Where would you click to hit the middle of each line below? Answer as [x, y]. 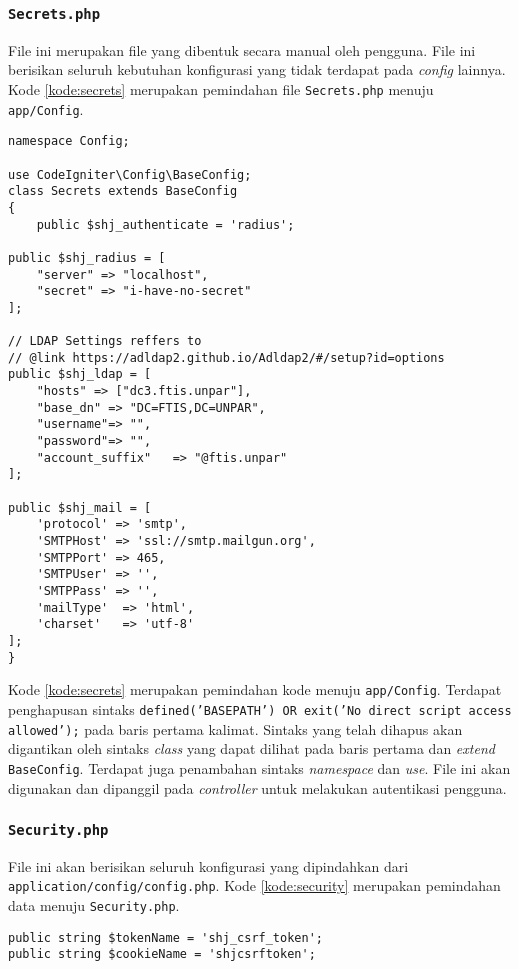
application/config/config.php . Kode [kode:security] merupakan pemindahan [254, 885]
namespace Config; [69, 141]
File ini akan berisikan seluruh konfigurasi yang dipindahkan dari [208, 865]
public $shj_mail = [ [80, 507]
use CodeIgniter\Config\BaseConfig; [130, 174]
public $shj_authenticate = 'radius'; [165, 224]
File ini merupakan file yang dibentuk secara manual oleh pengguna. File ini [242, 49]
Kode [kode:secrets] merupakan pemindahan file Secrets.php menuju [221, 88]
